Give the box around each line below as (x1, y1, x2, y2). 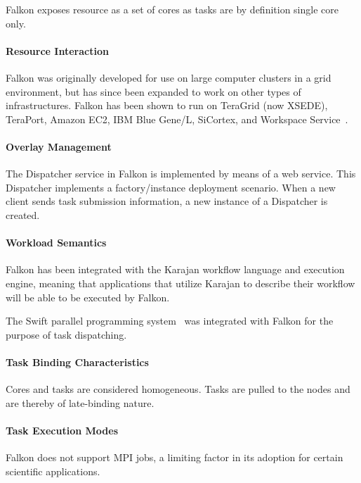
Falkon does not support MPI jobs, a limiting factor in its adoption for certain (6, 450, 343, 465)
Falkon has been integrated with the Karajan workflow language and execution (6, 262, 345, 277)
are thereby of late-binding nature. (6, 395, 155, 410)
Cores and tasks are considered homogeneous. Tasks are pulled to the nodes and (6, 382, 350, 396)
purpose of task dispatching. (6, 327, 127, 341)
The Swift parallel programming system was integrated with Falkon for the (6, 313, 334, 328)
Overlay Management (6, 139, 112, 153)
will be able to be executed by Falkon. (6, 289, 170, 304)
